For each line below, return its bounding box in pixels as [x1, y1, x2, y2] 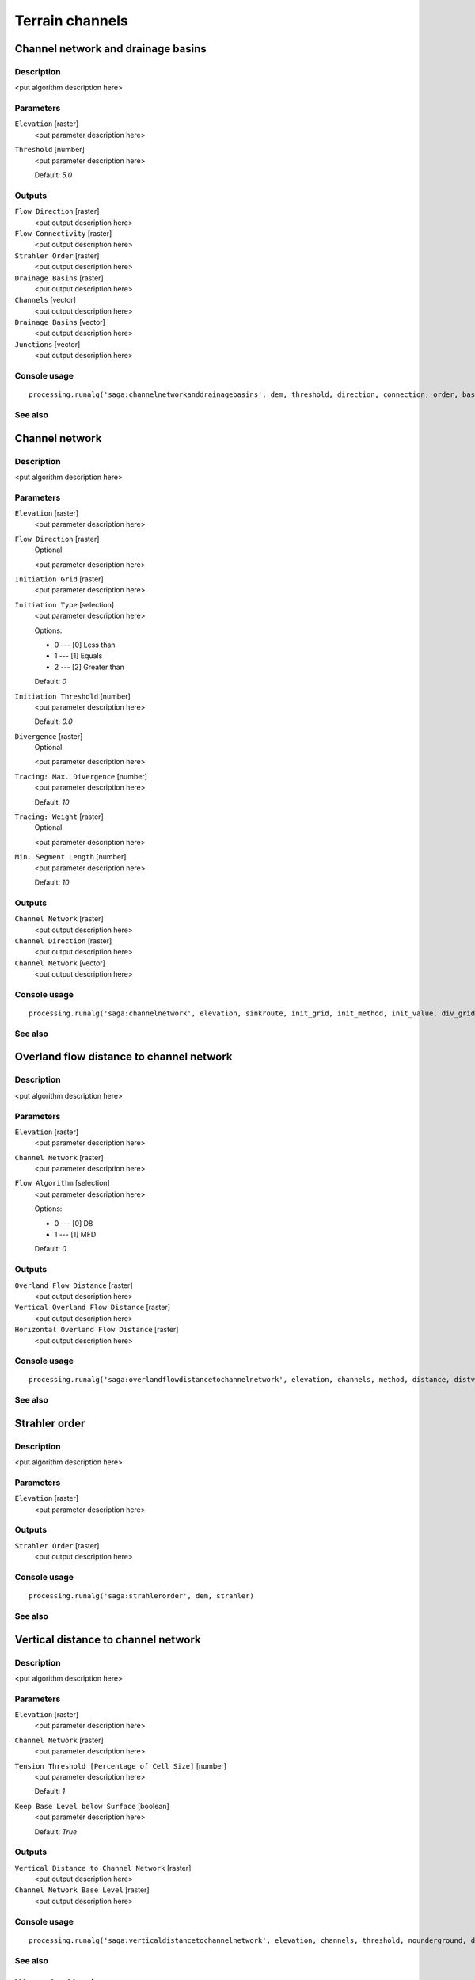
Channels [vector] [14, 295, 77, 305]
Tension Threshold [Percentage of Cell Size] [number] [14, 1761, 227, 1770]
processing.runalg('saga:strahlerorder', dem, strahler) [28, 1592, 255, 1601]
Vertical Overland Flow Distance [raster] [14, 1303, 170, 1312]
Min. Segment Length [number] [14, 852, 127, 862]
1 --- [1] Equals [54, 651, 103, 661]
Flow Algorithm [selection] [14, 1178, 110, 1188]
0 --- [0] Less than [54, 640, 116, 649]
